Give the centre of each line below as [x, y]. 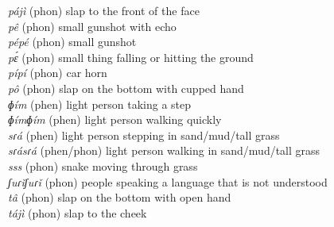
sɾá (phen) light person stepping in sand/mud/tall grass [144, 135]
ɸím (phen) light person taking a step [100, 104]
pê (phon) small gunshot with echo [92, 26]
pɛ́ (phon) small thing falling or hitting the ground [131, 57]
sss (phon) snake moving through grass [103, 165]
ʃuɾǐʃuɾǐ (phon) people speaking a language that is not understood [168, 181]
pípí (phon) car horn [58, 73]
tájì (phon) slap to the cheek [78, 212]
